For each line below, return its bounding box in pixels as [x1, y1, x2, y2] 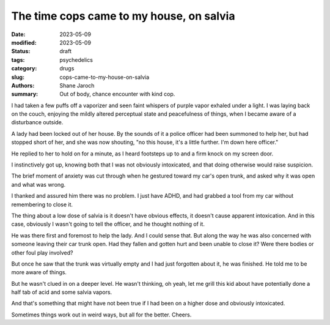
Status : [11, 48, 31, 55]
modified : [11, 39, 37, 46]
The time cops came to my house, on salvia [11, 9, 235, 23]
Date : [11, 31, 26, 38]
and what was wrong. [11, 181, 66, 188]
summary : [11, 91, 38, 98]
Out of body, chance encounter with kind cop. [59, 91, 175, 98]
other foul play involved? [11, 248, 73, 256]
